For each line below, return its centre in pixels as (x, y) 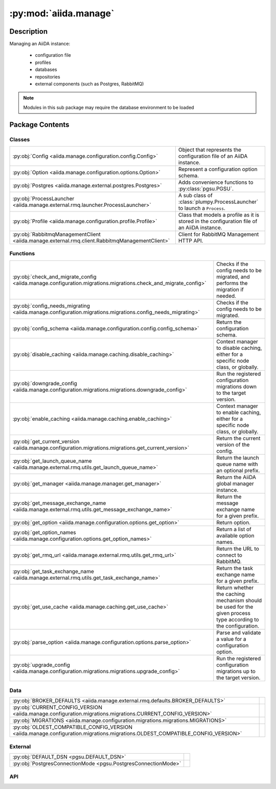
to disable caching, (239, 348)
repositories (48, 77)
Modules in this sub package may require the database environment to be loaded (109, 107)
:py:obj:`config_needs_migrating (51, 305)
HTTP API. (191, 241)
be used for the (235, 607)
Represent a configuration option (218, 169)
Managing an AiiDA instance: (40, 44)
